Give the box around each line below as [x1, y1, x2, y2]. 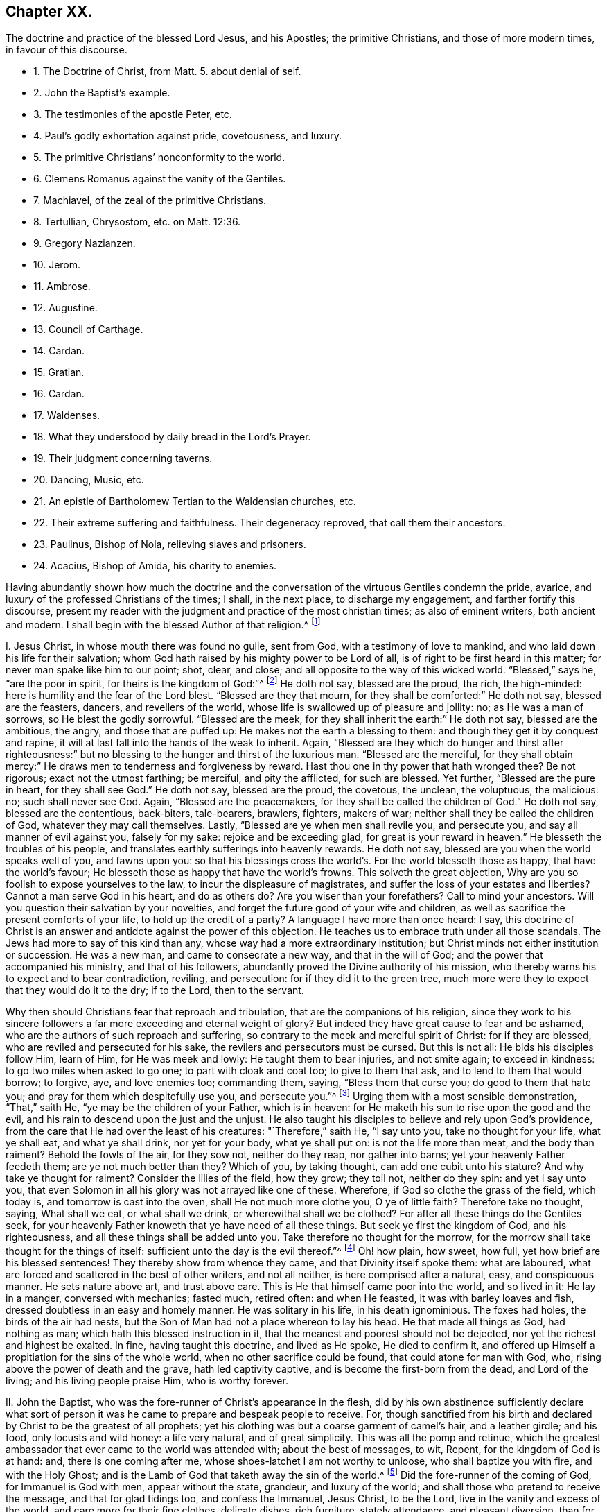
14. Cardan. [33, 345, 85, 357]
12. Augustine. [33, 302, 98, 314]
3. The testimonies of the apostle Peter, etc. [33, 108, 232, 121]
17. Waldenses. [33, 409, 100, 422]
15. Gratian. [33, 366, 85, 379]
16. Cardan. [33, 388, 85, 400]
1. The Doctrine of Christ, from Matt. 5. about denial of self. [33, 65, 301, 78]
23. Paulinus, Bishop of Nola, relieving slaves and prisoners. [33, 538, 306, 551]
